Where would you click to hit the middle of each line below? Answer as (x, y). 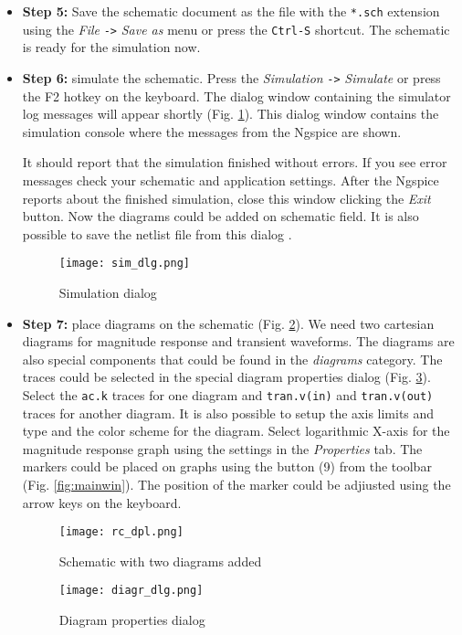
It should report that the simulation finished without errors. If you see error (235, 162)
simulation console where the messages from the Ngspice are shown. (212, 131)
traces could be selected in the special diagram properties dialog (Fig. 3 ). (226, 377)
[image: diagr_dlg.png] (131, 591)
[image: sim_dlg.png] (124, 264)
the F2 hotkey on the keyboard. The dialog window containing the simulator (236, 95)
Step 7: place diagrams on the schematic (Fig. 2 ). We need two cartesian (228, 323)
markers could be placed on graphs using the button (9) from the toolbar (227, 466)
